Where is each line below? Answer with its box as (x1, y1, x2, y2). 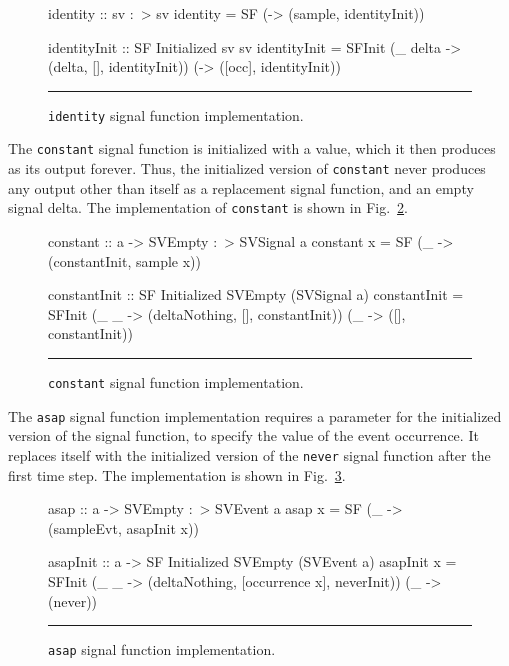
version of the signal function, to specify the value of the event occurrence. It (8, 425, 479, 446)
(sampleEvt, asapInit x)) (48, 517, 199, 538)
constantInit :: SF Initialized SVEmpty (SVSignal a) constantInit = (48, 284, 464, 305)
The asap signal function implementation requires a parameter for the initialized (8, 405, 502, 426)
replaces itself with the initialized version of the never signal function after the (8, 444, 491, 465)
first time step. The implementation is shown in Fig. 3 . (8, 464, 346, 485)
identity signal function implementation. (48, 104, 304, 125)
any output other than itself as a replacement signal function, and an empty (8, 177, 474, 198)
